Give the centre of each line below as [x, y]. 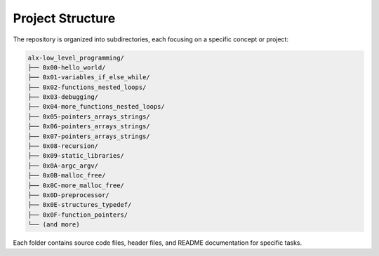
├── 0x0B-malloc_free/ [67, 176]
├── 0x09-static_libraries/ [76, 156]
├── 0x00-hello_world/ [67, 67]
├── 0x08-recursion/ [63, 146]
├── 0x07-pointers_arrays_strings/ [89, 136]
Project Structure [64, 18]
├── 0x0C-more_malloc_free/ [76, 185]
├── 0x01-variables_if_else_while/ [89, 78]
